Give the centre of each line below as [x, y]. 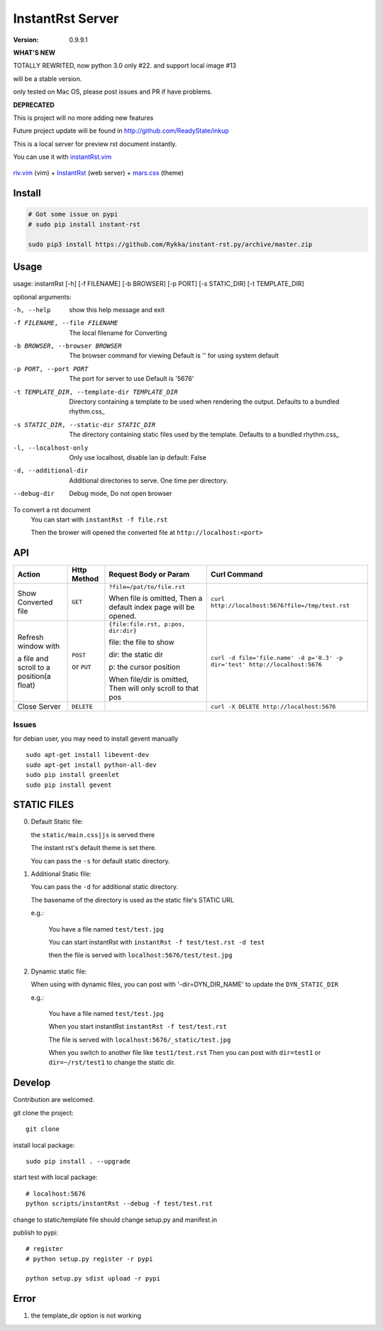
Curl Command [237, 575]
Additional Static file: [61, 874]
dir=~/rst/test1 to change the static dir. [112, 1062]
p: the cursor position [145, 667]
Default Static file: [57, 822]
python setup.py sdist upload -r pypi [93, 1278]
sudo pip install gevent [69, 785]
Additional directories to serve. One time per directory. [149, 480]
